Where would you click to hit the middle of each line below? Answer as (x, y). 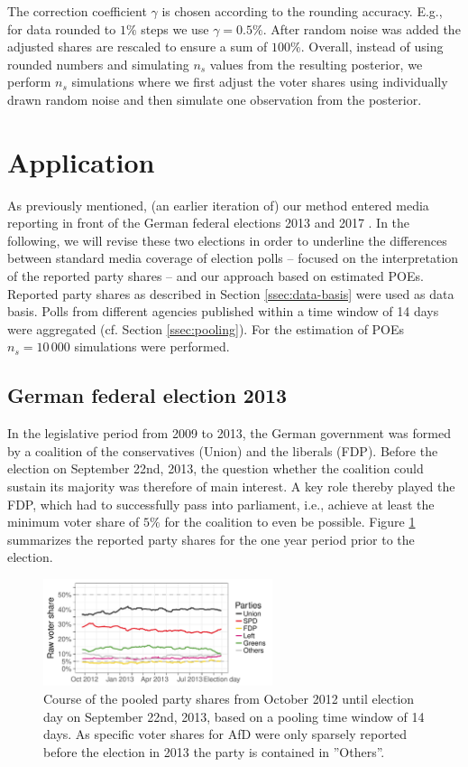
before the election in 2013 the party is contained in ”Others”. (214, 751)
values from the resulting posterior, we (316, 64)
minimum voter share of (73, 522)
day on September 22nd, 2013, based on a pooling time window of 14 (234, 716)
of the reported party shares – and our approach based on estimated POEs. (216, 276)
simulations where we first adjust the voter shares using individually (260, 82)
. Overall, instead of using (372, 47)
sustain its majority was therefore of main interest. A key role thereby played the (231, 486)
